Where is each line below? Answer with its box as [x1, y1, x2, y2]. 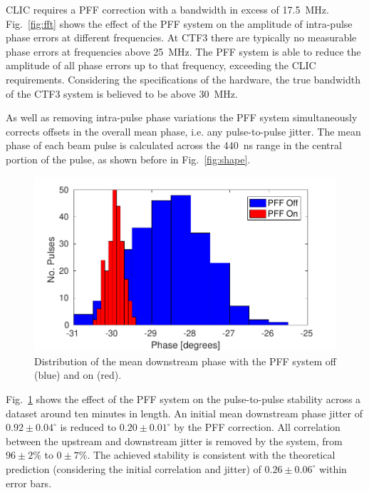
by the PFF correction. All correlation [174, 420, 341, 434]
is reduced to [60, 420, 117, 434]
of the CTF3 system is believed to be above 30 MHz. [6, 86, 238, 101]
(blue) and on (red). [34, 367, 122, 382]
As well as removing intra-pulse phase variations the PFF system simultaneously [6, 110, 358, 125]
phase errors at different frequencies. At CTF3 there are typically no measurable [6, 30, 357, 45]
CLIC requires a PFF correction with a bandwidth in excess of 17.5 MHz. [6, 2, 329, 16]
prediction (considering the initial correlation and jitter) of [6, 461, 261, 476]
